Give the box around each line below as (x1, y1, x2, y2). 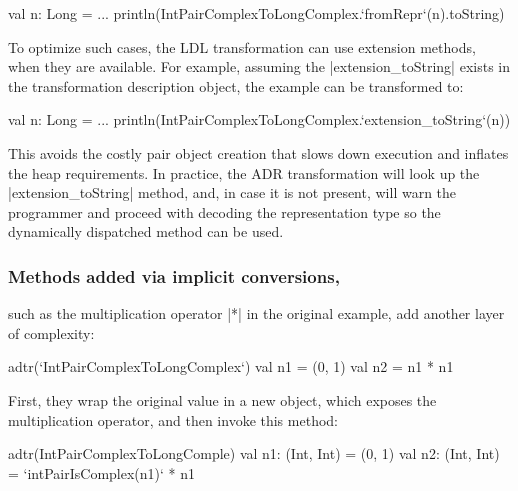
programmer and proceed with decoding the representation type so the (8, 201, 441, 222)
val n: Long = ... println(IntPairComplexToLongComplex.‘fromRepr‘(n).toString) (8, 3, 505, 23)
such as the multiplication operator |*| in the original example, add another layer (8, 303, 505, 324)
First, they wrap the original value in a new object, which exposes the (8, 389, 437, 410)
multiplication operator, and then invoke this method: (8, 409, 338, 430)
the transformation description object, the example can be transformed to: (8, 75, 464, 96)
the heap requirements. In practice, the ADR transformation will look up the (8, 162, 480, 183)
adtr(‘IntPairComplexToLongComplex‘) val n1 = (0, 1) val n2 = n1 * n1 (8, 356, 454, 377)
